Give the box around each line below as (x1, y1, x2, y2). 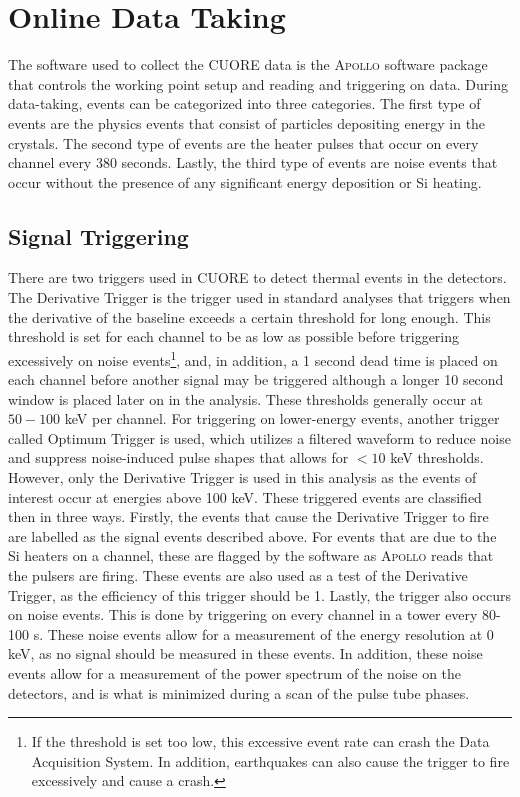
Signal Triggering (8, 220, 189, 251)
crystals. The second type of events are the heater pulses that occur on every (8, 132, 479, 153)
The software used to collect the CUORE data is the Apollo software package (8, 54, 488, 75)
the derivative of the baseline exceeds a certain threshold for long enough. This (8, 306, 491, 327)
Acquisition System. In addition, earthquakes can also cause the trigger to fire (31, 750, 510, 771)
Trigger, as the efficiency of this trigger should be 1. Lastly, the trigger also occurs (8, 584, 511, 605)
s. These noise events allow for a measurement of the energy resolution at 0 (33, 623, 494, 644)
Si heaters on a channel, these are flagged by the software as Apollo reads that (8, 545, 494, 566)
